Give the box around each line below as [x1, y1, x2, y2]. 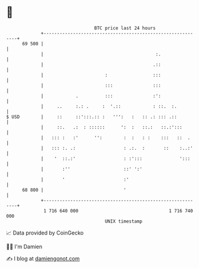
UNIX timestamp [104, 218, 143, 224]
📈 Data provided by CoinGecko [6, 229, 84, 236]
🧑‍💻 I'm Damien [6, 243, 43, 250]
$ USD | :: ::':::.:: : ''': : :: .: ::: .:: [6, 113, 178, 120]
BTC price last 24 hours [94, 25, 156, 31]
